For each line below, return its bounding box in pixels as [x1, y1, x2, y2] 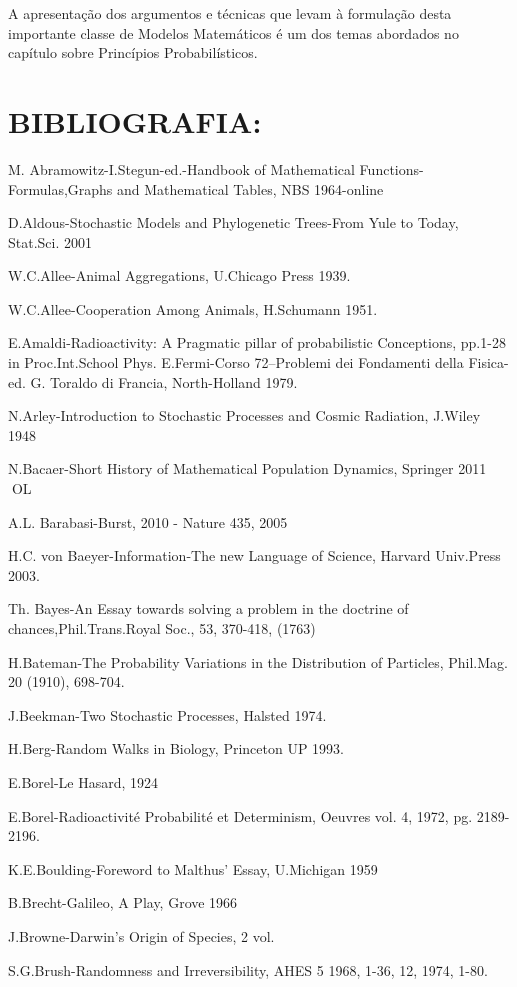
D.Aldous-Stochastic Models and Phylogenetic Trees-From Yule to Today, [8, 212, 459, 233]
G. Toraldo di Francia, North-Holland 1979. [30, 371, 298, 392]
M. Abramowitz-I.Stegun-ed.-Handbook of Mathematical [8, 158, 355, 179]
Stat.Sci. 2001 [8, 231, 93, 252]
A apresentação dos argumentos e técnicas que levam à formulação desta [8, 3, 452, 23]
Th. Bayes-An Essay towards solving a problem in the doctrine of [8, 598, 409, 619]
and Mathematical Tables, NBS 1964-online [117, 178, 384, 199]
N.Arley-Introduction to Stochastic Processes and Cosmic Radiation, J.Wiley [8, 405, 481, 426]
